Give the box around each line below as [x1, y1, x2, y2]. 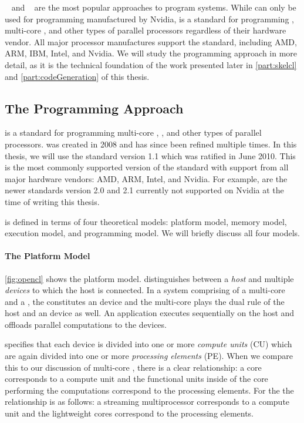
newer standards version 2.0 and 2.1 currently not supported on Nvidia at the [5, 184, 284, 196]
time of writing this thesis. [5, 195, 100, 207]
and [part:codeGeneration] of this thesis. [5, 70, 150, 82]
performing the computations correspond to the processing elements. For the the [5, 384, 294, 396]
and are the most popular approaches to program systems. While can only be [11, 1, 296, 13]
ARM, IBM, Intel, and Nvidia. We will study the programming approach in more [5, 47, 298, 59]
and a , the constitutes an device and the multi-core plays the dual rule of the [5, 295, 285, 307]
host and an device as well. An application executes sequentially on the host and [5, 307, 295, 319]
